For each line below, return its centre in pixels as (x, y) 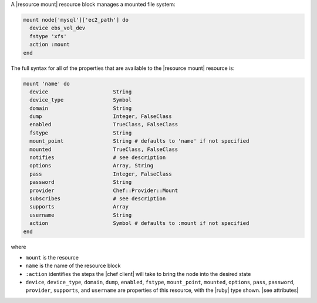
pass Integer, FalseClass (101, 174)
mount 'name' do (47, 83)
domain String (81, 108)
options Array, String (92, 166)
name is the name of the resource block (73, 266)
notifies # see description (98, 158)
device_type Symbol (81, 100)
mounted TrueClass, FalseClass (104, 149)
